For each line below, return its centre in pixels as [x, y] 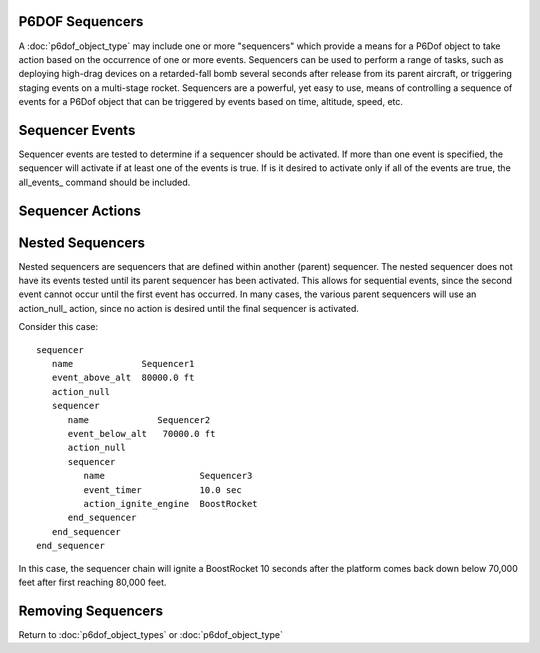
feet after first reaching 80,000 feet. [92, 582]
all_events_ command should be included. [104, 182]
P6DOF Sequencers [81, 21]
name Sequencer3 [168, 476]
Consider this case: [58, 327]
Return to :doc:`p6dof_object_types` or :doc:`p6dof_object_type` [151, 634]
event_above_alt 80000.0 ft [123, 378]
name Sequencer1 [123, 364]
